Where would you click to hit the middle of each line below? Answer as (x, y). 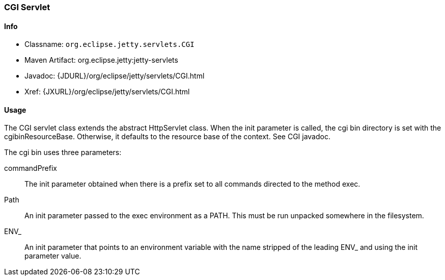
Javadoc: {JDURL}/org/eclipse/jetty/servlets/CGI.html (115, 76)
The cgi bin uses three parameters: (63, 152)
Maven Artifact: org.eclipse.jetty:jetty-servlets (101, 60)
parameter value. (53, 256)
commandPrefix (31, 168)
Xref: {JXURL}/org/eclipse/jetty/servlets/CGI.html (107, 92)
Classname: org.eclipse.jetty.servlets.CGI (109, 44)
